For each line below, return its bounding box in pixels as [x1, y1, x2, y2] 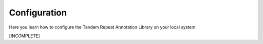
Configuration [9, 7, 67, 18]
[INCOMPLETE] [9, 33, 40, 39]
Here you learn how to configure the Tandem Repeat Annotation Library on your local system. [9, 24, 197, 30]
